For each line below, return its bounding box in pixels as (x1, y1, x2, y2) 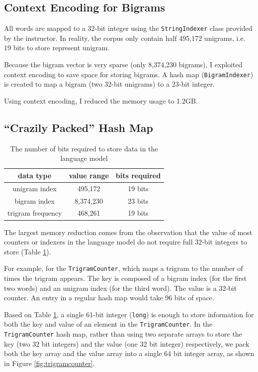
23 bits (128, 195, 149, 206)
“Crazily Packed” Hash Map (4, 120, 154, 135)
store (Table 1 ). (4, 246, 51, 256)
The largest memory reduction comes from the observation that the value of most (4, 227, 253, 237)
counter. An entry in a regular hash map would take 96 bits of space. (4, 292, 214, 303)
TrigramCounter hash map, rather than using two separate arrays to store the (4, 329, 242, 339)
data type (18, 170, 52, 180)
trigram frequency (7, 208, 62, 218)
